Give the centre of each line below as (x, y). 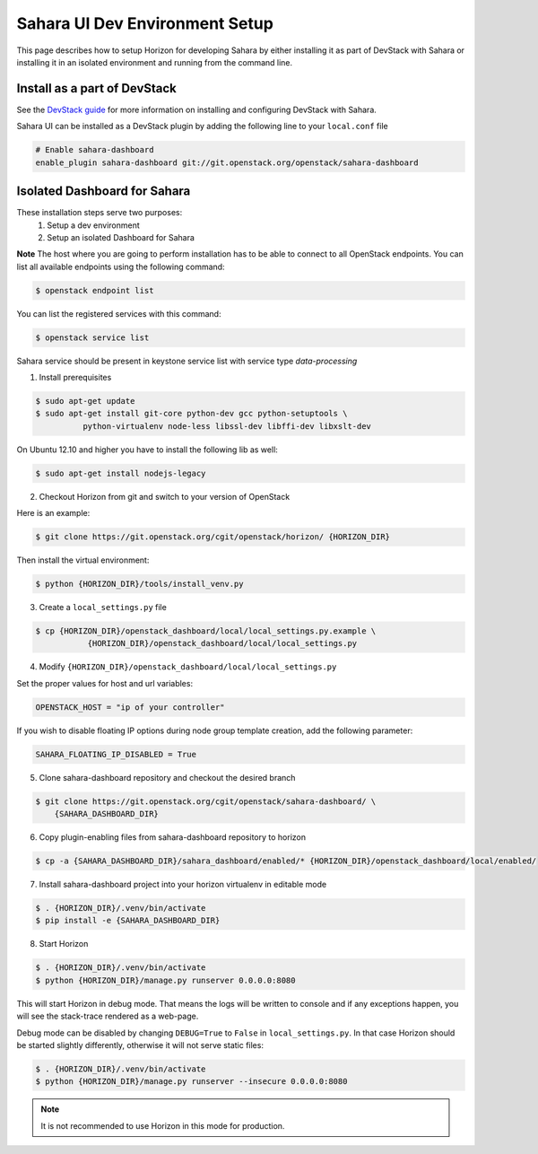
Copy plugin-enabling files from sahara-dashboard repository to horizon (173, 837)
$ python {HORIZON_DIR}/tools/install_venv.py (139, 584)
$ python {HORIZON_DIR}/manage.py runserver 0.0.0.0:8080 (165, 980)
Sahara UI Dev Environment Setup (145, 23)
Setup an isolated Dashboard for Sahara (121, 237)
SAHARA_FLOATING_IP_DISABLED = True (116, 754)
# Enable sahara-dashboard (95, 150)
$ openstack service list (92, 337)
